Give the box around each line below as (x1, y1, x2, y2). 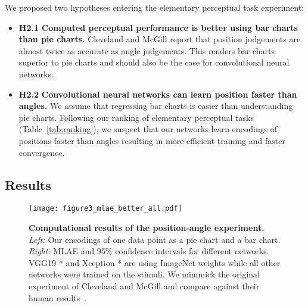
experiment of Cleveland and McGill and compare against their (29, 279, 260, 292)
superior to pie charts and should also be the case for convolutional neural (18, 56, 290, 68)
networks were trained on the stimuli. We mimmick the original (29, 268, 260, 280)
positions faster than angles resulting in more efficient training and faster (18, 134, 285, 146)
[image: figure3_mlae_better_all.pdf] (29, 204, 182, 213)
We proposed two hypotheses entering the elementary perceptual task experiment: (5, 1, 304, 13)
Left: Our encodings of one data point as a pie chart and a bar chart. (29, 233, 281, 245)
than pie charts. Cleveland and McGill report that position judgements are (18, 33, 301, 45)
